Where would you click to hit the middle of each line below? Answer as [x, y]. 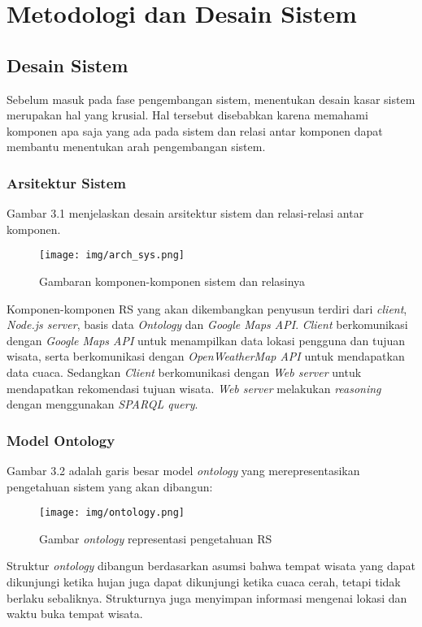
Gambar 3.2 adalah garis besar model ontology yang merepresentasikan [183, 470]
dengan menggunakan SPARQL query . [102, 404]
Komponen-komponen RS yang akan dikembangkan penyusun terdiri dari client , [207, 308]
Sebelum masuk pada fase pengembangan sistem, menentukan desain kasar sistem [211, 99]
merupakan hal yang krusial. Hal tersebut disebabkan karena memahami [187, 115]
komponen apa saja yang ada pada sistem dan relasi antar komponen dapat [195, 130]
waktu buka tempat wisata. [75, 614]
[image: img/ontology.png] [112, 513]
